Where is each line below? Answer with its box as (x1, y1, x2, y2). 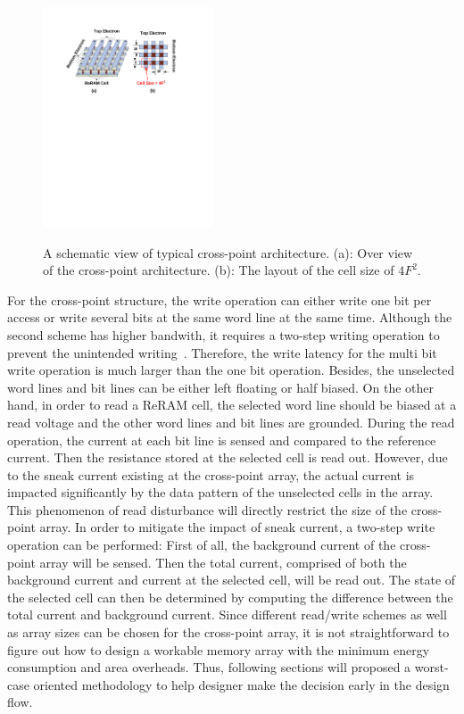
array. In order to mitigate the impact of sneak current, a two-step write (39, 518, 435, 536)
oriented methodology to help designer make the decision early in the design (33, 675, 450, 693)
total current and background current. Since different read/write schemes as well (7, 605, 447, 624)
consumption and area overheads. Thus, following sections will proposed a (7, 658, 411, 677)
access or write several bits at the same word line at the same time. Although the (7, 308, 452, 327)
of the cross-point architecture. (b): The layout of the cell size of (43, 261, 394, 279)
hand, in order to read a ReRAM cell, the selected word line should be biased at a (7, 395, 457, 414)
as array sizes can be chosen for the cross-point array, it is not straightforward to (7, 623, 450, 642)
